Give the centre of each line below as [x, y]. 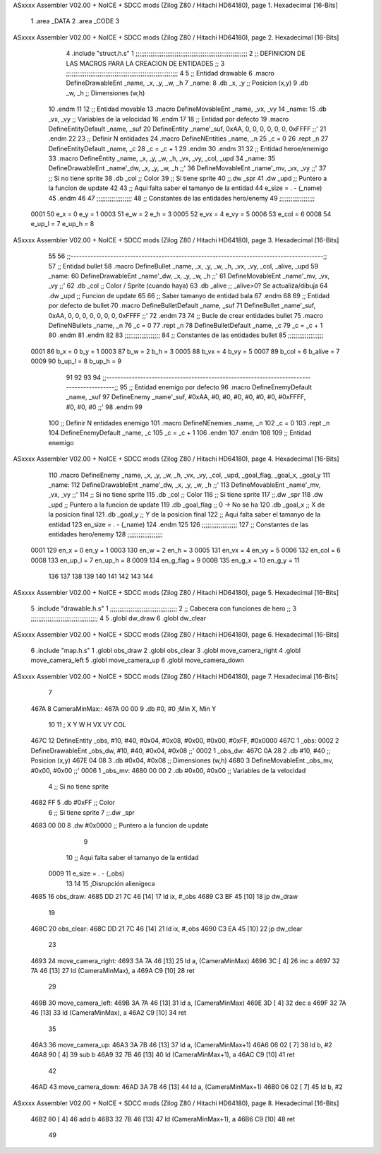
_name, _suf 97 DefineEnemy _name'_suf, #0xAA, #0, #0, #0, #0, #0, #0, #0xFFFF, [186, 397]
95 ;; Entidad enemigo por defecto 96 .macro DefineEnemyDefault [216, 387]
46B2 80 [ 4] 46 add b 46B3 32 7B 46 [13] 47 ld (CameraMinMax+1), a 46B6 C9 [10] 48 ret [163, 1119]
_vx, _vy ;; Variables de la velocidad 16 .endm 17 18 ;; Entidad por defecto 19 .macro [169, 119]
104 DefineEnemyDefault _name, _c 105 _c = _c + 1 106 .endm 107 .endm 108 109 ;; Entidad [180, 433]
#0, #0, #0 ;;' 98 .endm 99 [104, 407]
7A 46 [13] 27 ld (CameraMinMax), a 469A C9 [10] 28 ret [113, 971]
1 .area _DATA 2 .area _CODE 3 [75, 21]
